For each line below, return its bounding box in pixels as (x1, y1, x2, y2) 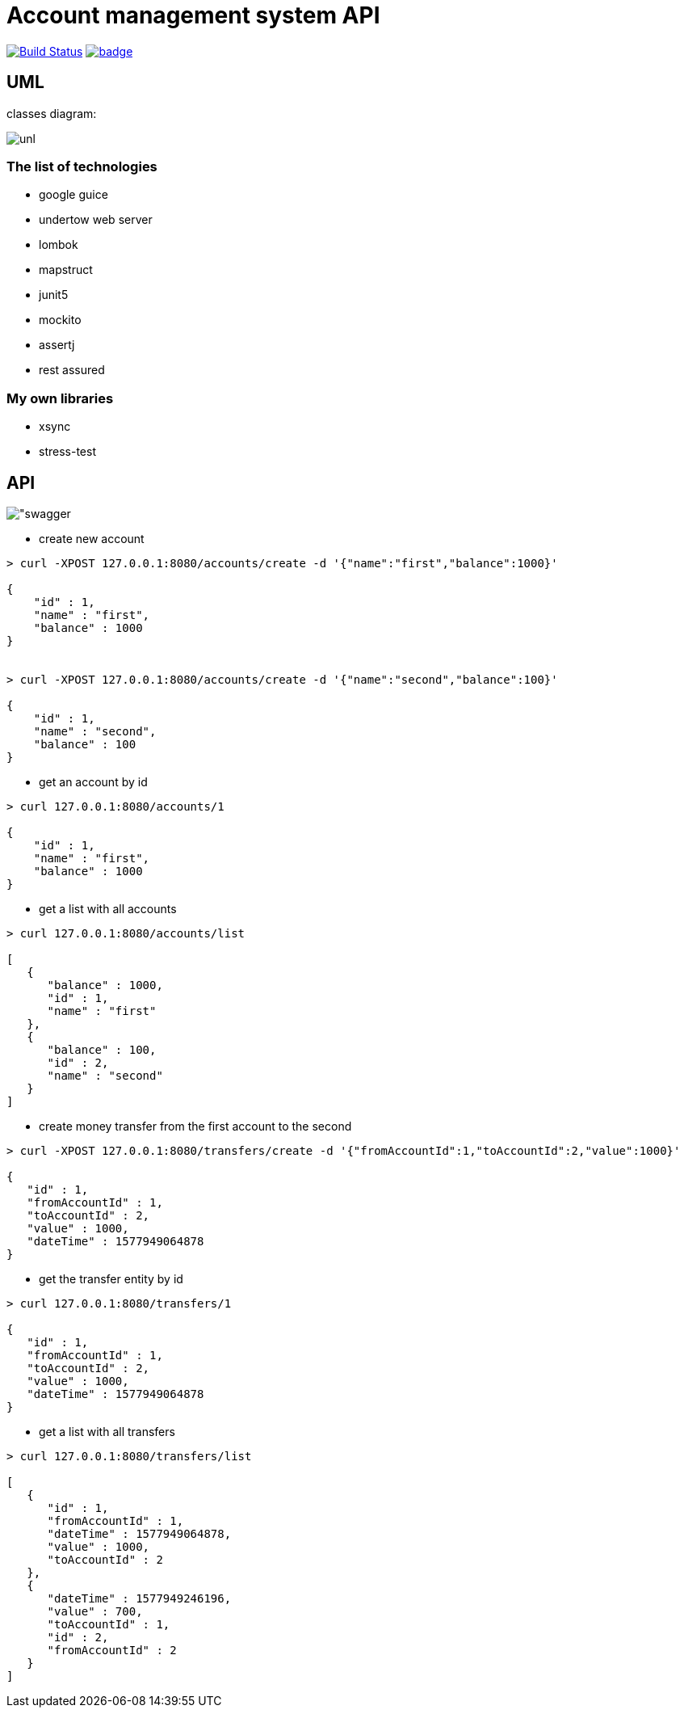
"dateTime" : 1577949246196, (47, 1591, 232, 1605)
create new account (39, 531, 145, 545)
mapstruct (39, 263, 93, 277)
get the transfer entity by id (39, 1271, 183, 1286)
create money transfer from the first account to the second (39, 1118, 352, 1133)
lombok (39, 238, 78, 252)
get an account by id (39, 774, 148, 789)
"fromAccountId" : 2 (47, 1643, 177, 1657)
